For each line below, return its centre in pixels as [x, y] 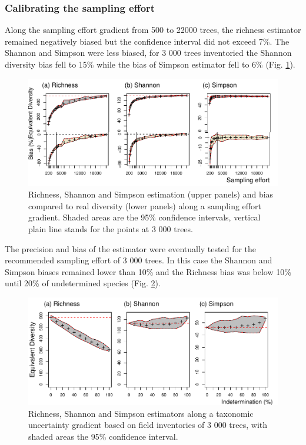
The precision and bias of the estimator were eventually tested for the [131, 248]
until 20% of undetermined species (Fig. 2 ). [83, 283]
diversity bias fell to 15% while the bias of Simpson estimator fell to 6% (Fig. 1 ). [150, 64]
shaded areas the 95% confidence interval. [103, 436]
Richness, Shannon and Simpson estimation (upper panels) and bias [151, 194]
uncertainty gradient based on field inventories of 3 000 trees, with [148, 425]
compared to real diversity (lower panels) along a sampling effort [145, 205]
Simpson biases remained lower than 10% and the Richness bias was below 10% [148, 271]
